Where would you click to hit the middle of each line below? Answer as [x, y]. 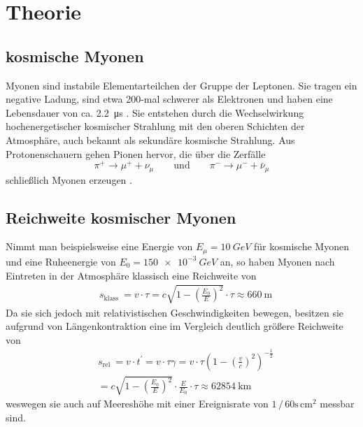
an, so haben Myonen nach [277, 261]
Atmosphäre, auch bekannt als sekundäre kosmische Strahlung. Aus [150, 139]
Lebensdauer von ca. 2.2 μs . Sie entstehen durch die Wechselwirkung [155, 112]
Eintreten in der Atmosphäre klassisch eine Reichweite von [131, 275]
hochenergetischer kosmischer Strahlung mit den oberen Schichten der [155, 126]
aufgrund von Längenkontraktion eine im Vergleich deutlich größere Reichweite [175, 326]
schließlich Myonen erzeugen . [69, 179]
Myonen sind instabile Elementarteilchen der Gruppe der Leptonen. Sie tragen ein [181, 85]
